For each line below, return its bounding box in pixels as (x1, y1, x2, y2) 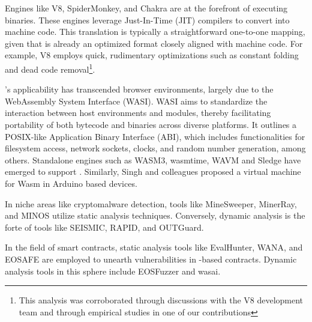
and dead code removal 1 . (5, 61, 95, 75)
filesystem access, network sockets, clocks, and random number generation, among (5, 142, 306, 154)
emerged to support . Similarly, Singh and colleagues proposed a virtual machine (5, 165, 301, 178)
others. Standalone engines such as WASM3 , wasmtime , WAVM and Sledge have (5, 153, 301, 166)
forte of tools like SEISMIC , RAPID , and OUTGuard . (5, 220, 204, 233)
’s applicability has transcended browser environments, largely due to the (5, 83, 274, 96)
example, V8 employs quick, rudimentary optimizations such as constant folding (5, 49, 299, 61)
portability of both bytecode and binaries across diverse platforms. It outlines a (5, 118, 297, 130)
